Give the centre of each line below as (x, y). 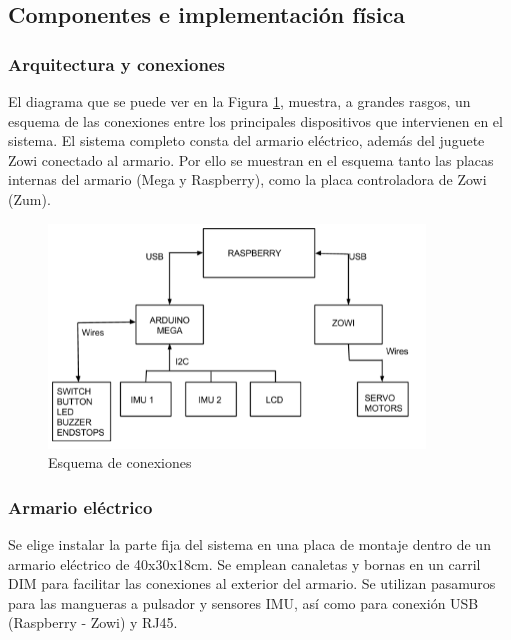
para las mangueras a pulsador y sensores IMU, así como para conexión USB (243, 602)
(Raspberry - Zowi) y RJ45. (93, 622)
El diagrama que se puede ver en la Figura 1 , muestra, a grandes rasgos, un (239, 101)
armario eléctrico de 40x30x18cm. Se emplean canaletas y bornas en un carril (244, 563)
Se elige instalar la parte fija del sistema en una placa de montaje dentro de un (249, 544)
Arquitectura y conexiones (116, 63)
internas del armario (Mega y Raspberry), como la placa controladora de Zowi (247, 179)
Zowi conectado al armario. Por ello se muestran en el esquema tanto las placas (251, 159)
